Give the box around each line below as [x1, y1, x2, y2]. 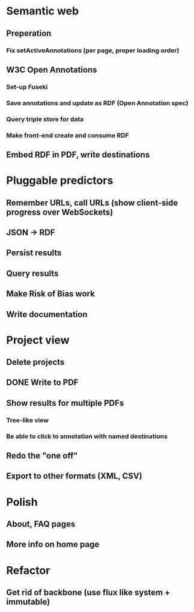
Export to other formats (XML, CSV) [6, 471, 142, 482]
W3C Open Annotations [6, 64, 97, 75]
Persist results [6, 248, 62, 258]
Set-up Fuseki [6, 82, 48, 91]
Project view [6, 333, 70, 347]
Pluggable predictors [6, 174, 114, 188]
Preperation [6, 28, 52, 38]
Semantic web [6, 4, 79, 18]
